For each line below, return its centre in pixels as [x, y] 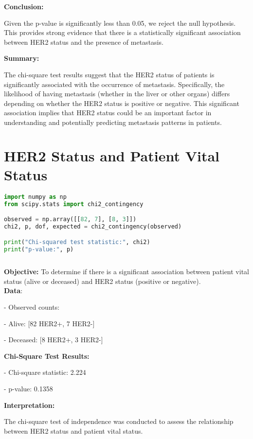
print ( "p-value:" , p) [39, 249]
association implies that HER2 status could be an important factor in [108, 113]
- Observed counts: [32, 307]
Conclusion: [24, 6]
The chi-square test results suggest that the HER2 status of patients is [109, 74]
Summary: [22, 58]
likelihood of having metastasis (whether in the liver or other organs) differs [117, 94]
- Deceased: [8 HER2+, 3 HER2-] [54, 340]
